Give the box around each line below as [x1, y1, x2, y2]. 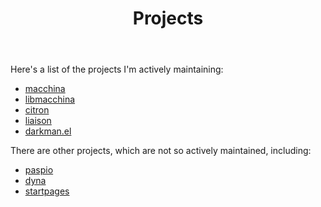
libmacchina [24, 93, 76, 106]
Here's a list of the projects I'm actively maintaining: [10, 63, 224, 76]
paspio [24, 164, 54, 176]
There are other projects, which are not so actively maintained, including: [10, 145, 312, 157]
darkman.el [24, 125, 72, 137]
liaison [24, 115, 52, 127]
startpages [24, 185, 70, 197]
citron [24, 104, 50, 116]
